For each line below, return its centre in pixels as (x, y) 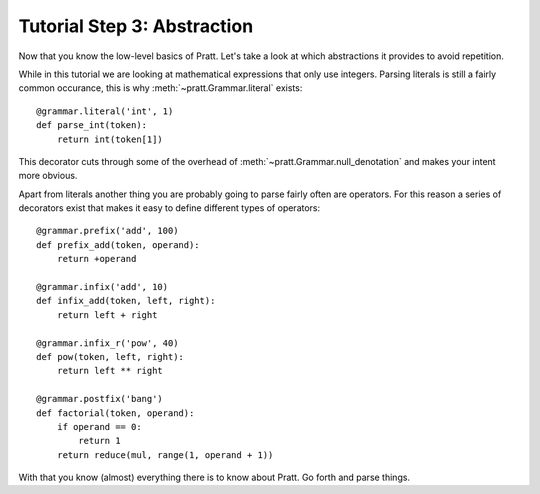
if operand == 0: (99, 426)
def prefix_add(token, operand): (118, 244)
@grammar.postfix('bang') (100, 399)
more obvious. (48, 176)
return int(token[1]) (110, 139)
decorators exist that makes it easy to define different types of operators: (169, 208)
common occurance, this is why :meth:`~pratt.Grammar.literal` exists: (160, 88)
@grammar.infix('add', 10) (102, 287)
